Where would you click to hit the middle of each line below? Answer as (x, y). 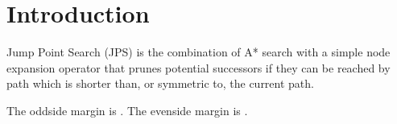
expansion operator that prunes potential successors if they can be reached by (198, 67)
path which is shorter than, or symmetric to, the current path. (160, 83)
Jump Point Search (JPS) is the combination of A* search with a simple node (198, 52)
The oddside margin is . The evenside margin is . (127, 110)
